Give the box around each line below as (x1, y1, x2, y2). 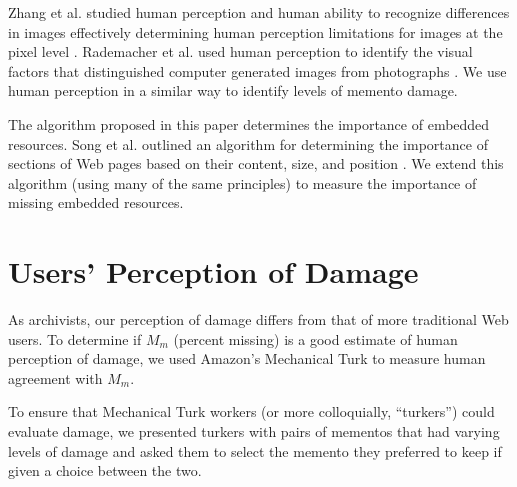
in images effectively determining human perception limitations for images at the (8, 21, 503, 42)
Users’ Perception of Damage (8, 251, 419, 292)
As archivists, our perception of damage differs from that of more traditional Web (8, 309, 509, 330)
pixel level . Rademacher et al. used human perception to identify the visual (8, 41, 473, 62)
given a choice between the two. (8, 460, 202, 481)
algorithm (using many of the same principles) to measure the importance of (8, 172, 477, 193)
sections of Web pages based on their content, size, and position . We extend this (8, 153, 504, 174)
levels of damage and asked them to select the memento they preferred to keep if (8, 440, 502, 461)
